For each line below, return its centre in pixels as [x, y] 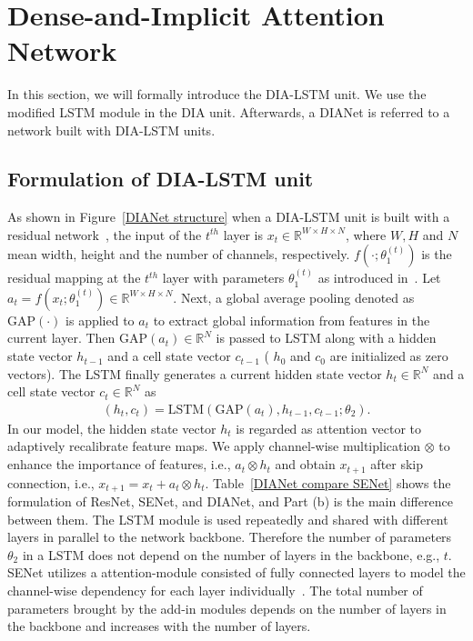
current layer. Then [61, 338]
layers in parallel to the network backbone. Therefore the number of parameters [230, 537]
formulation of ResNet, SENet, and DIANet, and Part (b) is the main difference [230, 501]
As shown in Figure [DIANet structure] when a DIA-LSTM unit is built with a [229, 217]
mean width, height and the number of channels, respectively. [179, 254]
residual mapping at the [74, 278]
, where [366, 234]
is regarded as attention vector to [328, 428]
